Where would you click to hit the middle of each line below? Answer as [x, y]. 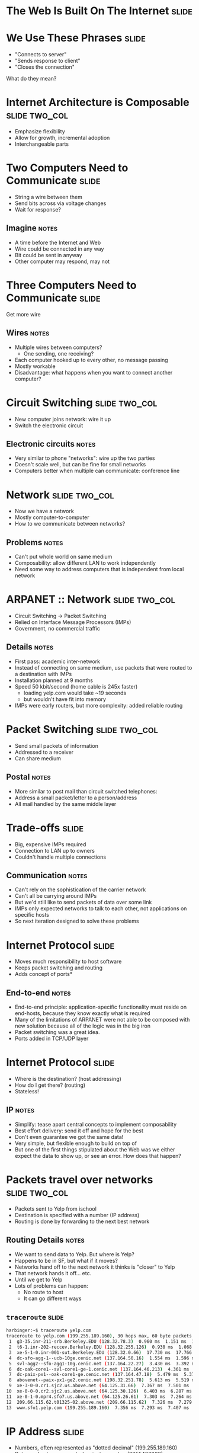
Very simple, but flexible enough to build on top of [76, 1143]
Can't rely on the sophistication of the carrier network [80, 889]
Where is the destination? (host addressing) [68, 1079]
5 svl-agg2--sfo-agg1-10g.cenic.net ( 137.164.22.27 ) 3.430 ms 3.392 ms [103, 1364]
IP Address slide [45, 1431]
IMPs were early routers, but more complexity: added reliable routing [99, 705]
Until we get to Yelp [38, 1279]
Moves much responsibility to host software [68, 962]
